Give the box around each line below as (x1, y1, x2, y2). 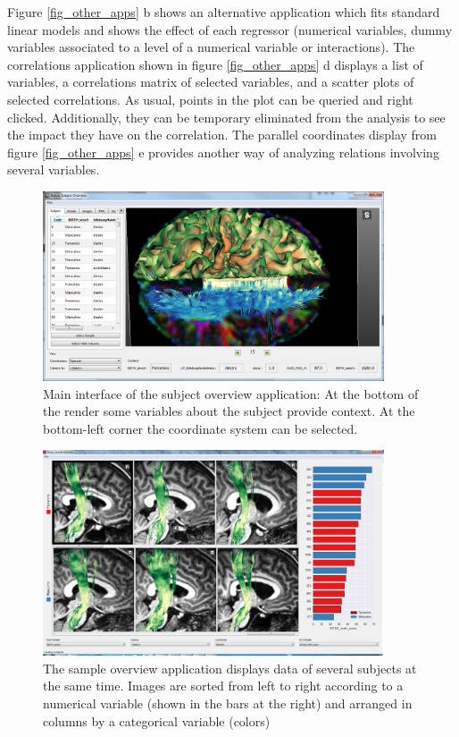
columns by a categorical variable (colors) (43, 711, 271, 730)
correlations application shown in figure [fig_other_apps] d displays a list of (7, 55, 423, 73)
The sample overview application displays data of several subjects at (43, 658, 417, 677)
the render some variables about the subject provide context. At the (43, 402, 415, 420)
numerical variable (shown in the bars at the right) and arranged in (43, 694, 413, 713)
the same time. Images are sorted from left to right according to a (43, 676, 404, 695)
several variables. (7, 160, 100, 179)
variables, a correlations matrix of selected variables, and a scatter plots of (7, 72, 414, 91)
